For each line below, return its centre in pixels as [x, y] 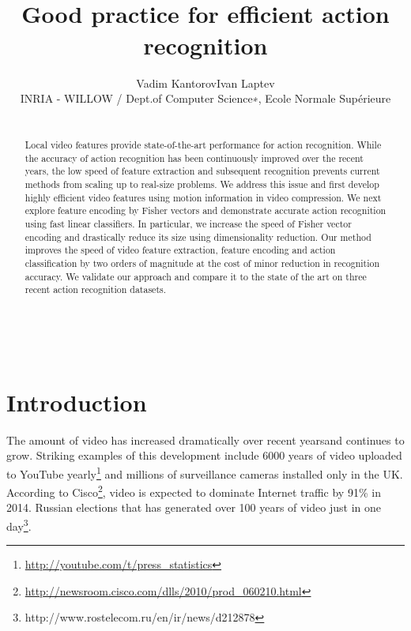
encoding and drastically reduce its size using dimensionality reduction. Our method [198, 237]
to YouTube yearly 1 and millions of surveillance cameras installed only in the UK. [205, 472]
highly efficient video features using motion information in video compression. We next [203, 197]
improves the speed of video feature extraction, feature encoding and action [180, 250]
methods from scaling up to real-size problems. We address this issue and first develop [202, 184]
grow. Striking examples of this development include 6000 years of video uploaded [204, 455]
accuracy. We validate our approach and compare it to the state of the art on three [196, 276]
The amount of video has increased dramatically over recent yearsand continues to [205, 439]
